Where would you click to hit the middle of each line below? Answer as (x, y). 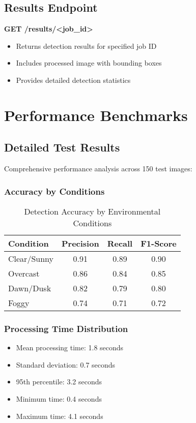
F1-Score (159, 243)
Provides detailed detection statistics (73, 80)
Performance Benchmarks (96, 115)
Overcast (24, 273)
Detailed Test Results (62, 147)
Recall (120, 243)
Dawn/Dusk (30, 288)
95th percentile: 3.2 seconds (59, 382)
